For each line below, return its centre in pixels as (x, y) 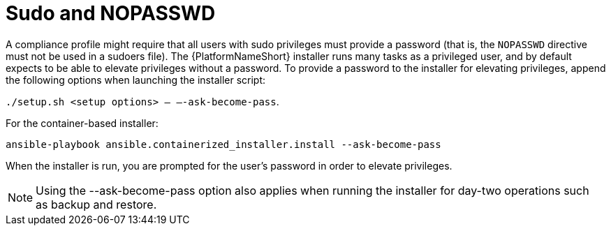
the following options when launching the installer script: (136, 80)
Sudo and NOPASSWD (111, 13)
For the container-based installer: (82, 123)
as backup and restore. (96, 204)
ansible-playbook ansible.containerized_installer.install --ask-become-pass (223, 144)
